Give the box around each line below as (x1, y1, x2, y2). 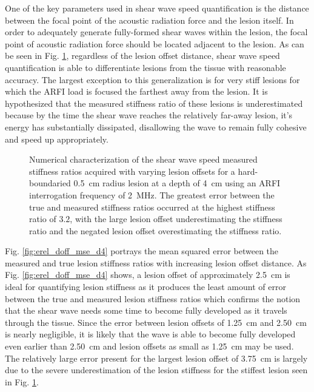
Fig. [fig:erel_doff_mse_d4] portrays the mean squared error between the (5, 245, 279, 257)
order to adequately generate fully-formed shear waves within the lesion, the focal (5, 25, 308, 38)
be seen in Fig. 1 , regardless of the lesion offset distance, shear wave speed (5, 49, 280, 62)
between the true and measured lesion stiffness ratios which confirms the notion (5, 292, 301, 305)
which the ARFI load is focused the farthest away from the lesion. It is (5, 85, 268, 98)
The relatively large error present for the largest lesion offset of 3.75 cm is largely (5, 351, 308, 364)
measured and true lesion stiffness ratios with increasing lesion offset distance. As (5, 256, 307, 269)
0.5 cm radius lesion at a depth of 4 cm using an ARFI (73, 177, 281, 189)
